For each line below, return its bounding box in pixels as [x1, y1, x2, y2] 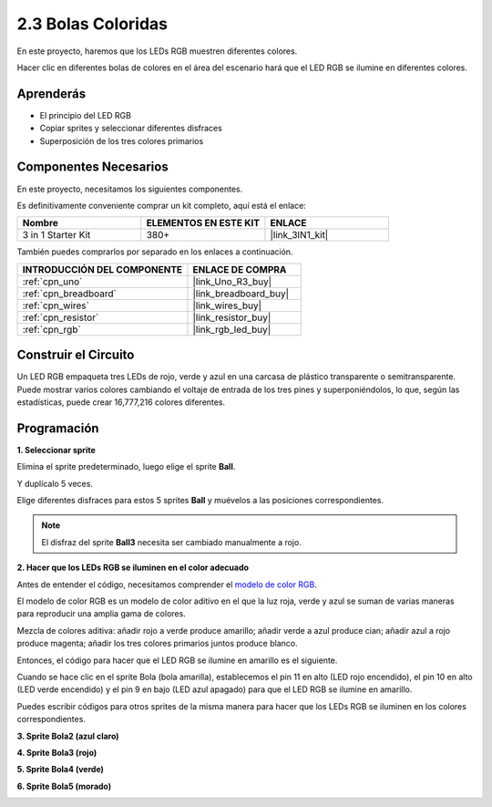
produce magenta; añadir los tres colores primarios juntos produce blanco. [16, 638, 298, 649]
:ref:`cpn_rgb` [22, 323, 81, 336]
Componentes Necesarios [16, 160, 169, 175]
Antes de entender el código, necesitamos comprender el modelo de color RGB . [16, 579, 318, 590]
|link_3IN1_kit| [270, 229, 329, 242]
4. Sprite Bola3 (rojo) [16, 747, 97, 758]
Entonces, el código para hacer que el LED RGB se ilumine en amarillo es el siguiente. [16, 655, 338, 666]
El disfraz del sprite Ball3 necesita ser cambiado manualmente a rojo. [41, 536, 302, 547]
